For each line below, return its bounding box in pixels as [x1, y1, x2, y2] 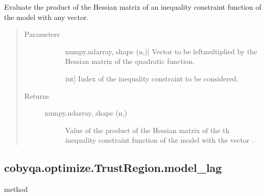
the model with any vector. [4, 11, 89, 22]
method [4, 184, 28, 194]
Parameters [24, 29, 60, 39]
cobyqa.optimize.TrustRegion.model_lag [4, 160, 222, 176]
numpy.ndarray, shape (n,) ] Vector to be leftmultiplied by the [65, 46, 257, 56]
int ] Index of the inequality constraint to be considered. [65, 73, 238, 83]
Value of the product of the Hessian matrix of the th [65, 124, 230, 135]
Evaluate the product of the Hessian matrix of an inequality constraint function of [4, 2, 261, 12]
